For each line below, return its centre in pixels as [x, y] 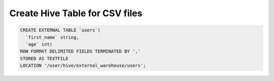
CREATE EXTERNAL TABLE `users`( [60, 30]
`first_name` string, [53, 37]
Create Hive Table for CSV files [76, 13]
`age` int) [39, 44]
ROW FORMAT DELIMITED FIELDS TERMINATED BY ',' [80, 51]
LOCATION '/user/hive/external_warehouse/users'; [83, 66]
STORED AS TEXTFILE [44, 58]
